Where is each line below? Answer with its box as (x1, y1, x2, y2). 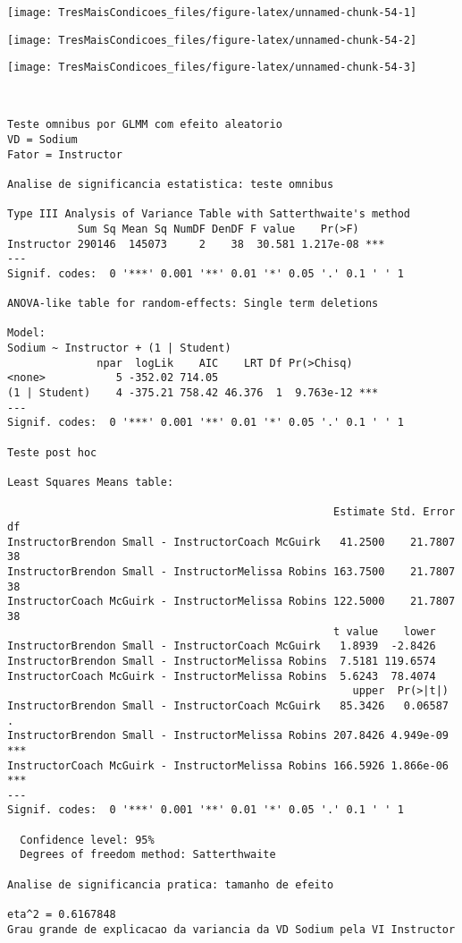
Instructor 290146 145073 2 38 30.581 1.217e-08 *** (7, 237, 385, 251)
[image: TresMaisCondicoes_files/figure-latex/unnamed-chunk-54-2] (7, 33, 417, 47)
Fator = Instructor (7, 148, 122, 161)
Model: (7, 327, 46, 340)
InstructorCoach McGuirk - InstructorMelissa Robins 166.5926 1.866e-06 (7, 759, 449, 772)
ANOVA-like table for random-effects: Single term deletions (7, 297, 379, 310)
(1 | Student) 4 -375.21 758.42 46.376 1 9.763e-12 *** (7, 387, 379, 400)
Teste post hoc (7, 446, 97, 459)
